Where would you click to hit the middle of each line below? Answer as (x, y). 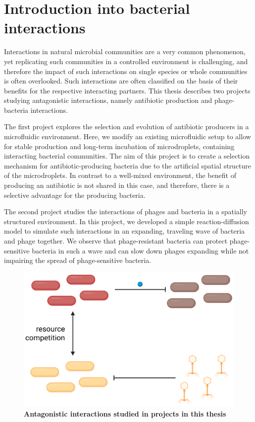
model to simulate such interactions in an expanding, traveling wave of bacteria (125, 231)
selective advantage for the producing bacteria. (75, 195)
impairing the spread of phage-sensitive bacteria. (78, 260)
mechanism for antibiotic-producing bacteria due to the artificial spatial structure (128, 165)
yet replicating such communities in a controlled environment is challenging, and (126, 61)
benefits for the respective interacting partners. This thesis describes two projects (127, 90)
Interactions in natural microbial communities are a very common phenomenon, (125, 51)
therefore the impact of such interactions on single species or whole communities (126, 71)
